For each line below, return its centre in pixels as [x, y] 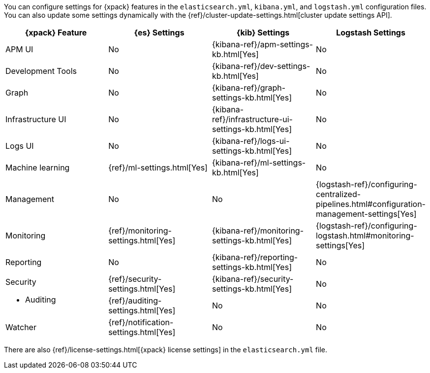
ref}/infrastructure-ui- [252, 119]
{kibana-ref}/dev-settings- [261, 66]
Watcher [21, 327]
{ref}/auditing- [135, 301]
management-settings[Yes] [366, 214]
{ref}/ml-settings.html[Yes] [158, 168]
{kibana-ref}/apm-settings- [262, 44]
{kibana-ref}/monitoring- [258, 231]
